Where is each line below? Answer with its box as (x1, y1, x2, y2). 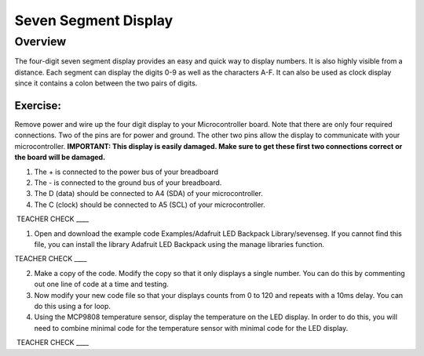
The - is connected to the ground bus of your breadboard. (34, 178, 222, 187)
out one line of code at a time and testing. (34, 279, 169, 289)
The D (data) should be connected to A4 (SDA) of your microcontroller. (34, 189, 263, 198)
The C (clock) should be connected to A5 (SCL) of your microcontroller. (34, 200, 266, 209)
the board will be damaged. (14, 153, 106, 162)
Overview (14, 35, 67, 49)
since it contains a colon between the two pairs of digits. (14, 78, 198, 88)
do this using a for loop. (34, 301, 111, 311)
